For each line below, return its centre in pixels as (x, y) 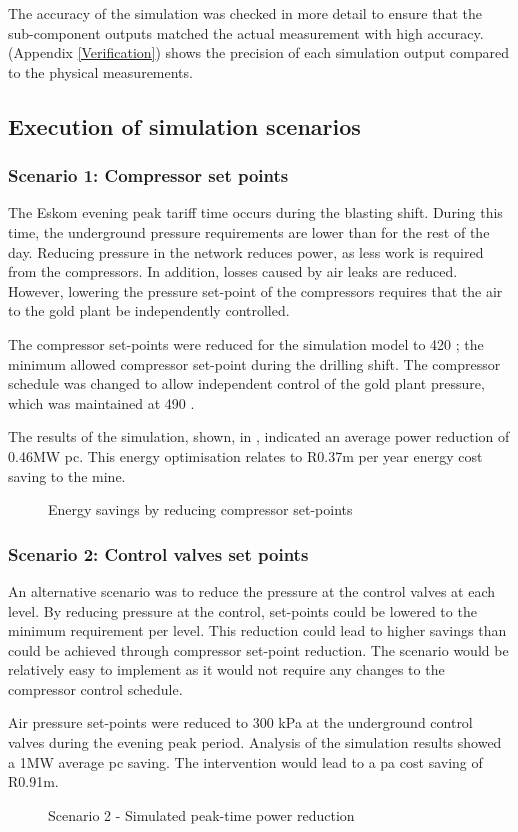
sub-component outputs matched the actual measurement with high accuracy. (246, 32)
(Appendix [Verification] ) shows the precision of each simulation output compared (258, 52)
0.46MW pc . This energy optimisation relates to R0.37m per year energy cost (245, 455)
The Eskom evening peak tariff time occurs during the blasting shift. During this (255, 212)
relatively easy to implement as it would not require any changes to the (226, 669)
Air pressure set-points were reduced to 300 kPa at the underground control (240, 722)
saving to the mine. (67, 475)
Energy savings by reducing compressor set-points (200, 509)
